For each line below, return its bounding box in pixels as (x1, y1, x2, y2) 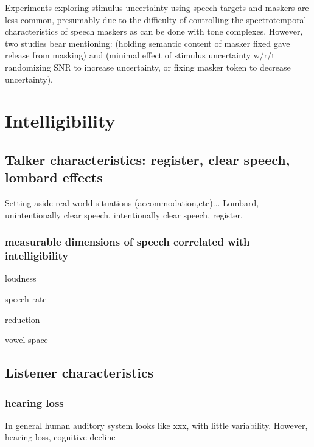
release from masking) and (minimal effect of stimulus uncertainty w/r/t (5, 49, 275, 61)
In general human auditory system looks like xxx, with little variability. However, (5, 418, 308, 431)
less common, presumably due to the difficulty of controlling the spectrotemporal (5, 13, 307, 26)
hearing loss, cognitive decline (5, 431, 116, 443)
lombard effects (5, 168, 103, 187)
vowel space (5, 333, 48, 346)
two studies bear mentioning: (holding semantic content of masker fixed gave (5, 36, 290, 49)
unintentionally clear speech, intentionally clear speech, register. (5, 208, 243, 221)
